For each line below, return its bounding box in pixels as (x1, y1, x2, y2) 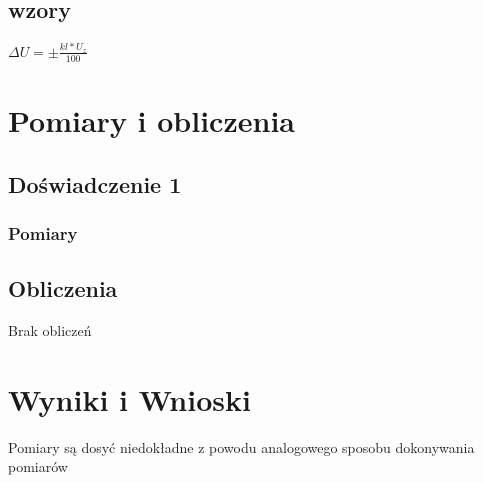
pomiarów (8, 456, 68, 477)
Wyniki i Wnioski (8, 378, 251, 419)
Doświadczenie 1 (8, 168, 182, 199)
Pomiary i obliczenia (8, 99, 295, 140)
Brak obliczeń (8, 319, 92, 340)
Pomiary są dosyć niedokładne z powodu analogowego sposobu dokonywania (8, 436, 475, 457)
